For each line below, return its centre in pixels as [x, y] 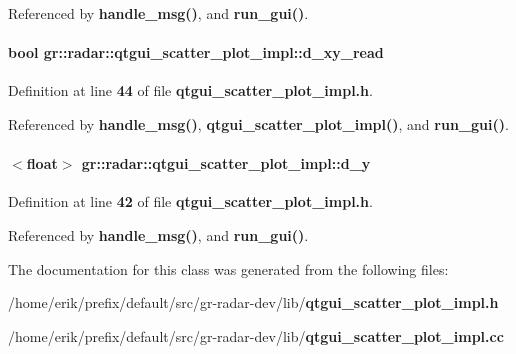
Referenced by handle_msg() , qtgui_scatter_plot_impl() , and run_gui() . [258, 123]
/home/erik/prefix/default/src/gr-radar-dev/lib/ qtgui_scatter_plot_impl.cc [256, 335]
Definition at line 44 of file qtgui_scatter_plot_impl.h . [190, 90]
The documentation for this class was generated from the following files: [228, 268]
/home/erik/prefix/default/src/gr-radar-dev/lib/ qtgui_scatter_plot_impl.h [253, 302]
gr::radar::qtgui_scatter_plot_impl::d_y [226, 163]
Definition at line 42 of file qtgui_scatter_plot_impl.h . [190, 201]
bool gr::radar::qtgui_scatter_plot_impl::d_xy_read [196, 52]
